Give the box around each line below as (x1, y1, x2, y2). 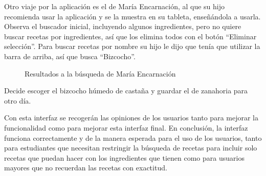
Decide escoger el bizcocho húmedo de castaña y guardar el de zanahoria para (4, 85, 248, 96)
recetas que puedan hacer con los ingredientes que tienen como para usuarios (4, 152, 245, 163)
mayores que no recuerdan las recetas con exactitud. (4, 162, 167, 173)
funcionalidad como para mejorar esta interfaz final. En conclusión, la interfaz (4, 122, 248, 133)
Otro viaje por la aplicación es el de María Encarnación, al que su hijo (4, 1, 225, 11)
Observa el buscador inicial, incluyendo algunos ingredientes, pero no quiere (4, 21, 241, 32)
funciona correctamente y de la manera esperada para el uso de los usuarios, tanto (4, 132, 262, 143)
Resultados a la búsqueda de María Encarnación (25, 68, 176, 79)
